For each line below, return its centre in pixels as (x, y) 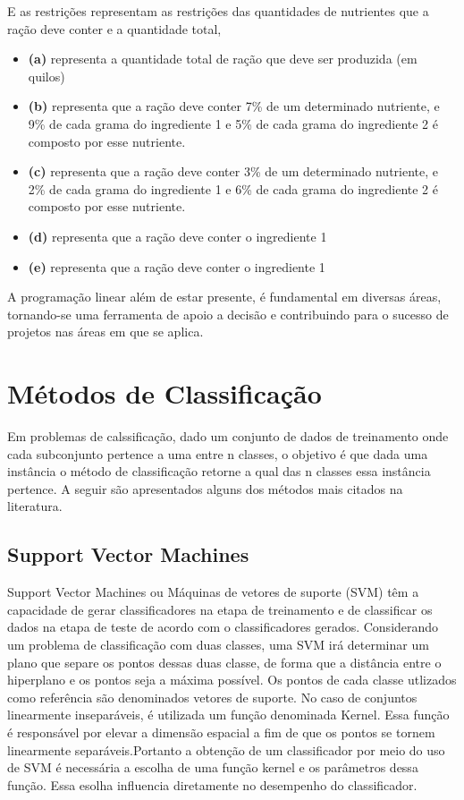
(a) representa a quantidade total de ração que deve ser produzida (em (223, 59)
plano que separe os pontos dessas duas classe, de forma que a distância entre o (224, 662)
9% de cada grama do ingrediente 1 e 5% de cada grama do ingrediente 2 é (233, 123)
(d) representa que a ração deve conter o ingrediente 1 (177, 236)
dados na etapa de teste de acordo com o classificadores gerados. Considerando (223, 627)
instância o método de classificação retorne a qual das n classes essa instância (219, 471)
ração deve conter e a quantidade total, (114, 28)
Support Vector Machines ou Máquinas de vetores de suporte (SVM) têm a (213, 592)
